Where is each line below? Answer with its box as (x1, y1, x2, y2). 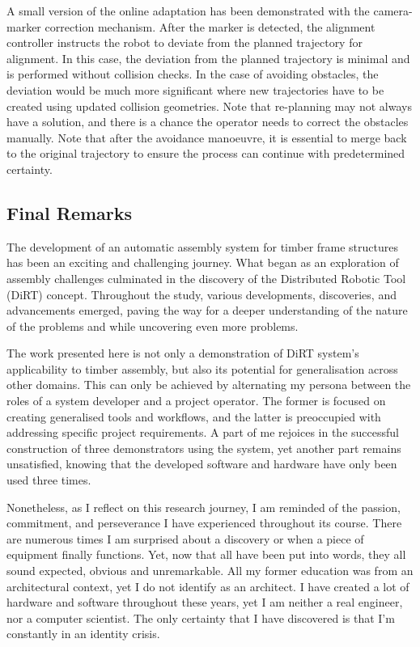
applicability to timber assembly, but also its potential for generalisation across (6, 360, 398, 377)
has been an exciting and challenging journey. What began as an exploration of (6, 254, 399, 271)
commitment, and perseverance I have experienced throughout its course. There (6, 514, 402, 531)
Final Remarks (6, 200, 133, 225)
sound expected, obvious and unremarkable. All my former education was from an (6, 562, 414, 579)
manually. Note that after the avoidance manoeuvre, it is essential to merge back (6, 129, 407, 146)
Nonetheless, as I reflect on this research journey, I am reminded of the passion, (6, 498, 401, 515)
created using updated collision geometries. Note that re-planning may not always (6, 97, 412, 114)
